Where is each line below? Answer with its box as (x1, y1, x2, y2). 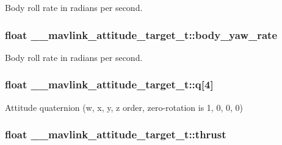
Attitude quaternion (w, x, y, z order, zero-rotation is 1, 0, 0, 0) (5, 101, 243, 113)
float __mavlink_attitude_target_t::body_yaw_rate (5, 27, 278, 42)
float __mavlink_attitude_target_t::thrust (5, 127, 226, 142)
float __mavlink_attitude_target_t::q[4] (5, 77, 214, 92)
